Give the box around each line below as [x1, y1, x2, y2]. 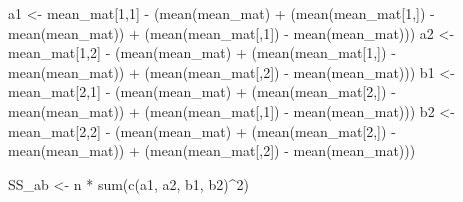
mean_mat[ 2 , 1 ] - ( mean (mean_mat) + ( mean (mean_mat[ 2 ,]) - [8, 81, 396, 102]
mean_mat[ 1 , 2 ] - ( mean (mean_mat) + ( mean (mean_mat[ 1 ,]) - [8, 42, 396, 63]
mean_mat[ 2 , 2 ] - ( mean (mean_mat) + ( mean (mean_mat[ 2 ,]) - [8, 120, 396, 141]
